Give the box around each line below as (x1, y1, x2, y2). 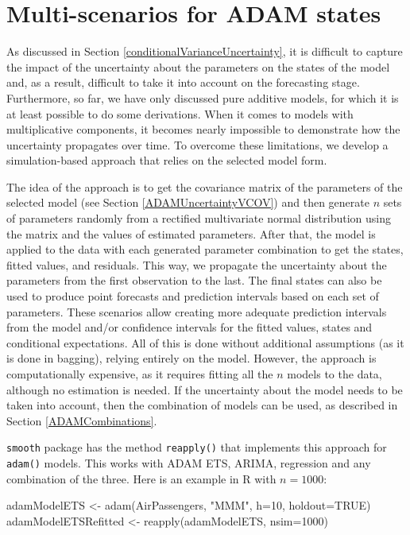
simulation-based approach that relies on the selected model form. (6, 152, 327, 169)
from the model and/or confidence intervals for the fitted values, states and (6, 319, 373, 335)
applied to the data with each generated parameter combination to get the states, (6, 241, 404, 258)
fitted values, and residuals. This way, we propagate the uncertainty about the (6, 256, 387, 273)
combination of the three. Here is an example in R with (6, 470, 277, 487)
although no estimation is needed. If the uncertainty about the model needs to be (6, 381, 403, 397)
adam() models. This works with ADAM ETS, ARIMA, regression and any (6, 455, 371, 471)
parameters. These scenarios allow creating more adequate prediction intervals (6, 303, 387, 320)
